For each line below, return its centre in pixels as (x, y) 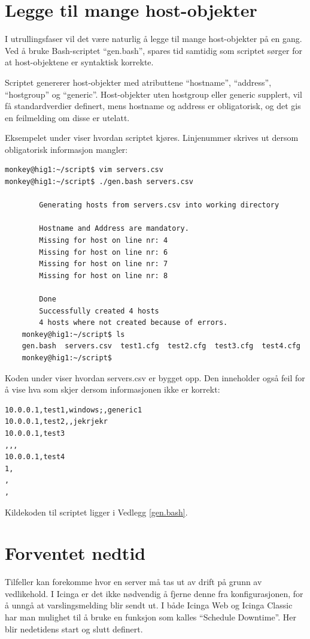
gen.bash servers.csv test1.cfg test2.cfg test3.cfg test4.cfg (161, 346)
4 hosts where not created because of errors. (133, 323)
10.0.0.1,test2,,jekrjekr (56, 422)
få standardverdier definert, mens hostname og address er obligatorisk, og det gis (153, 106)
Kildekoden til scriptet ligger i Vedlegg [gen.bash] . (96, 512)
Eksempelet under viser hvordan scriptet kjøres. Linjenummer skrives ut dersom (152, 138)
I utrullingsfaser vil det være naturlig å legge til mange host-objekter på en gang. (154, 39)
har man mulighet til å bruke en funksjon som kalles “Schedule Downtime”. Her (151, 617)
